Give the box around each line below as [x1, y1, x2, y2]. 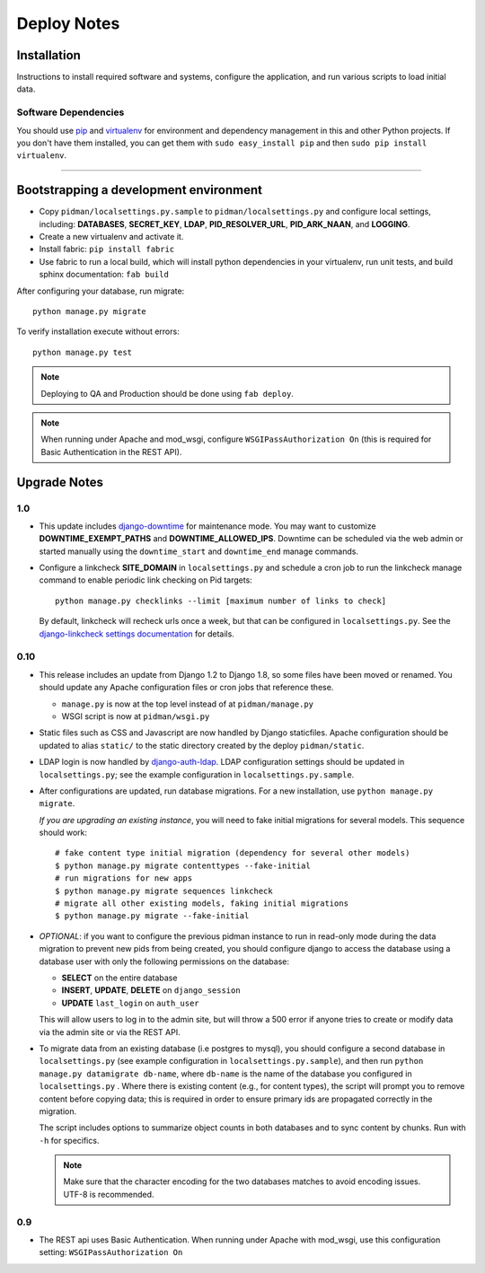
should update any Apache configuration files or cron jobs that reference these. [39, 682, 334, 693]
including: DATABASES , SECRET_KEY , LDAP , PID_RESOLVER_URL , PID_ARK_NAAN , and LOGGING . [39, 218, 410, 229]
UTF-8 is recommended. [63, 1189, 154, 1199]
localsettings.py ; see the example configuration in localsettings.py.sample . [39, 768, 355, 780]
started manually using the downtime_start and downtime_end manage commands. [39, 546, 359, 557]
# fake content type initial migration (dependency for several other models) [55, 848, 410, 858]
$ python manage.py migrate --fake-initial [55, 911, 250, 921]
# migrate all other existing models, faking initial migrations [55, 899, 349, 909]
